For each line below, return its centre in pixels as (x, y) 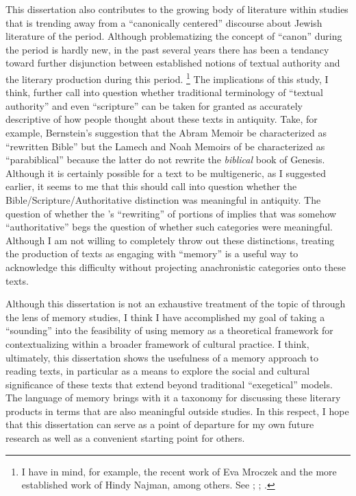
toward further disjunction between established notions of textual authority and (173, 63)
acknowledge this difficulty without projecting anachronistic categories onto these (176, 267)
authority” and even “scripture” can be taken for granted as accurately (154, 105)
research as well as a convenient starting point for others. (125, 438)
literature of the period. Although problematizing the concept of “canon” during (174, 36)
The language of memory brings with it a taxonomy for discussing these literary (173, 398)
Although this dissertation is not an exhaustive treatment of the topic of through (176, 304)
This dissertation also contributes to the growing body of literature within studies (177, 9)
